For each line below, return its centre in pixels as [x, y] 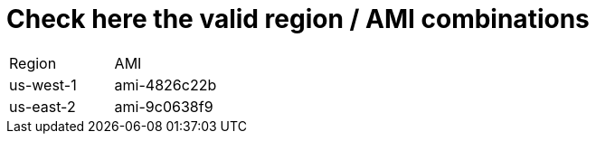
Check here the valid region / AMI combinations [298, 19]
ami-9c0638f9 [164, 106]
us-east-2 [43, 106]
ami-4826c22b [166, 85]
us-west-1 [43, 85]
